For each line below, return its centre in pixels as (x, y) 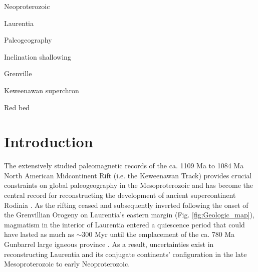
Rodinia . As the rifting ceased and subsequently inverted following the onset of (126, 205)
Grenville (18, 73)
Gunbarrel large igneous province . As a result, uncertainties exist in (109, 244)
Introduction (49, 142)
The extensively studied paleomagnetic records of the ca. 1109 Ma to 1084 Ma (124, 166)
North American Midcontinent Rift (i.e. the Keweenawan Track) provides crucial (128, 175)
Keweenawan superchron (42, 90)
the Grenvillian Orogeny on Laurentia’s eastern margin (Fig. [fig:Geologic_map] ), (129, 215)
